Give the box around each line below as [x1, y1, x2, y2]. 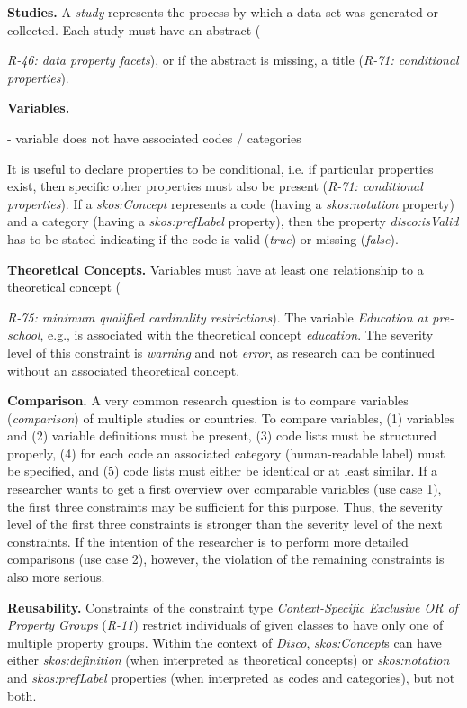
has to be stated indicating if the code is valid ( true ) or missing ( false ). [7, 229, 399, 248]
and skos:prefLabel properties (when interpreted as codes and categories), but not [7, 668, 455, 686]
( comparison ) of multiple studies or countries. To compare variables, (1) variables [7, 408, 455, 427]
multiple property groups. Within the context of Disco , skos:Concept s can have [7, 632, 442, 651]
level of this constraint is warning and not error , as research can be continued [7, 342, 436, 361]
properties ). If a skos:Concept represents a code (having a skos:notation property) [7, 194, 455, 213]
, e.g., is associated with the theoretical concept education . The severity [40, 325, 434, 344]
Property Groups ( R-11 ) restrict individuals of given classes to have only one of [7, 615, 444, 634]
